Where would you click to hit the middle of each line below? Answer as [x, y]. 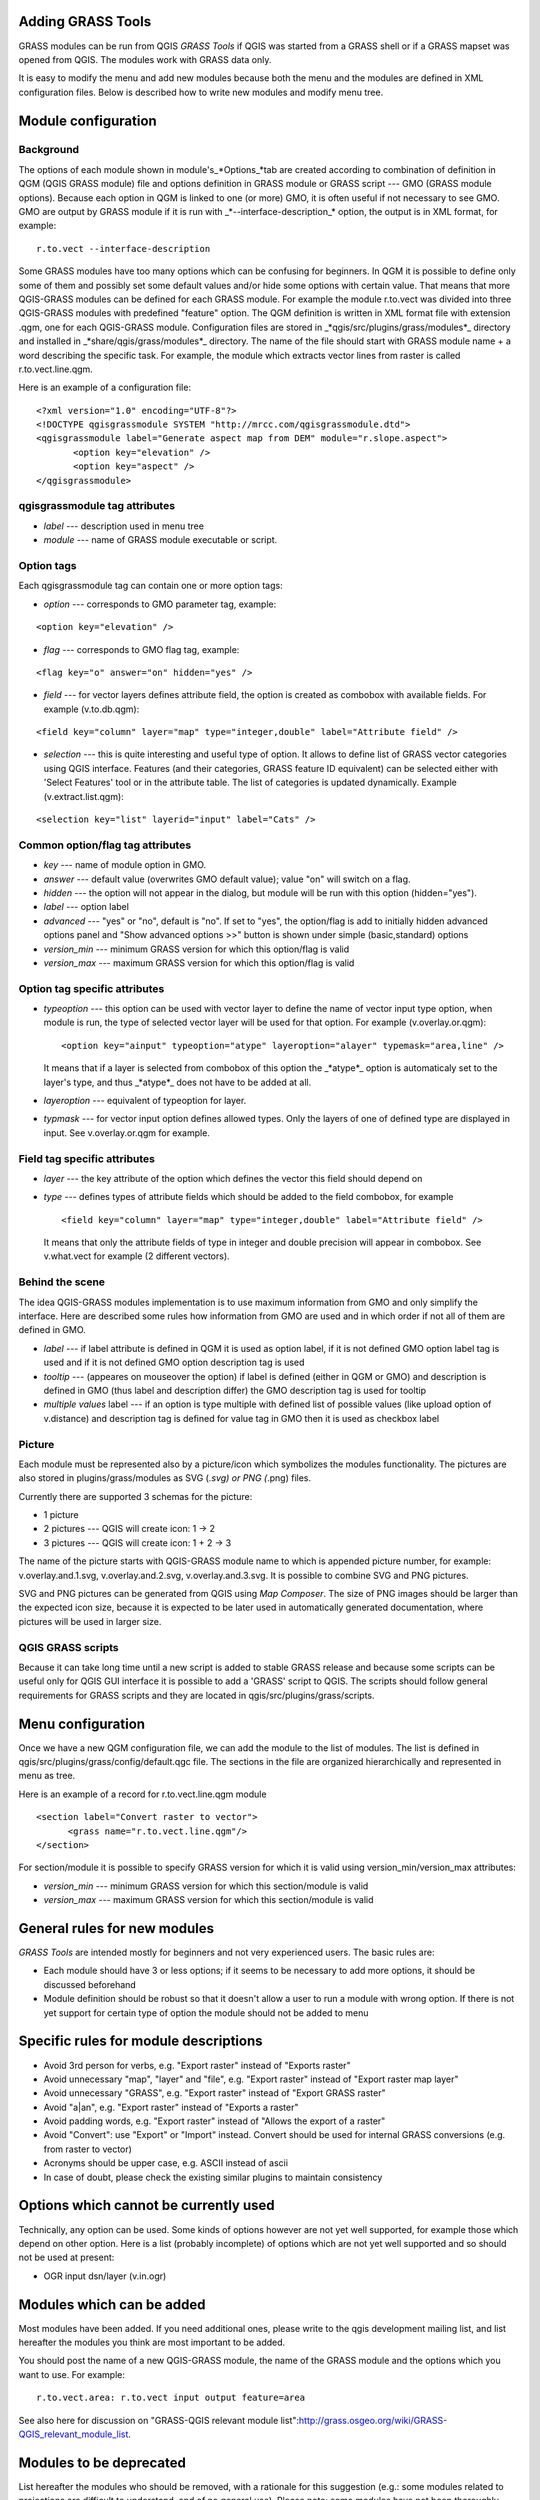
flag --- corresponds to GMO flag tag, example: [141, 649]
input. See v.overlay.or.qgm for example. [126, 1132]
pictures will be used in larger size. [90, 1621]
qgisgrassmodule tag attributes [96, 506]
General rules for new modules [116, 1928]
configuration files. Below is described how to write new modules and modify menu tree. [201, 92]
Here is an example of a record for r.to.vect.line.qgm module [142, 1794]
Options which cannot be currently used [146, 2205]
